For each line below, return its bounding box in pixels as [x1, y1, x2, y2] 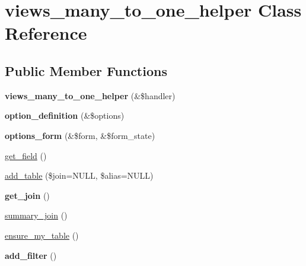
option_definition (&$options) [5, 109, 125, 122]
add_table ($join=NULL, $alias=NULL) [5, 169, 154, 182]
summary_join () [5, 209, 68, 221]
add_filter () [5, 249, 57, 261]
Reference [5, 21, 87, 45]
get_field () [5, 149, 47, 161]
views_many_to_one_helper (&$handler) [5, 89, 176, 102]
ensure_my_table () [5, 229, 79, 241]
